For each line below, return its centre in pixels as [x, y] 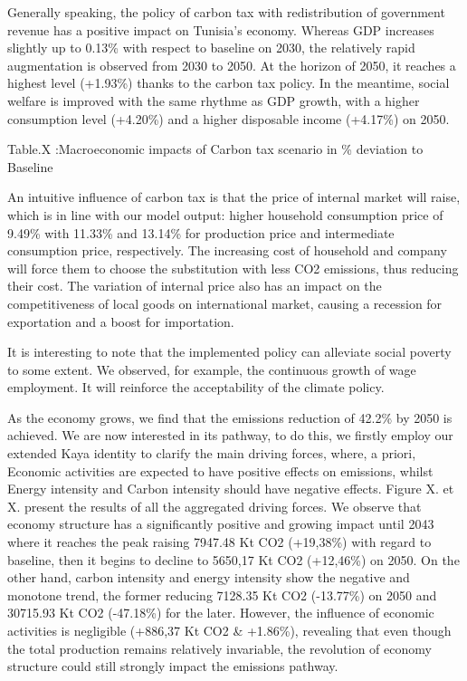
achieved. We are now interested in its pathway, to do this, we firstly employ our [230, 435]
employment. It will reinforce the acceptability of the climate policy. [196, 387]
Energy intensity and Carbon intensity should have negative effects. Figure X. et [231, 489]
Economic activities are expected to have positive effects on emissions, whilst [220, 470]
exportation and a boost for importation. [121, 321]
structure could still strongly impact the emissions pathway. [173, 666]
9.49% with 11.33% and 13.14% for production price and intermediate [201, 232]
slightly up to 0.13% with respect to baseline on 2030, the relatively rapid [211, 48]
